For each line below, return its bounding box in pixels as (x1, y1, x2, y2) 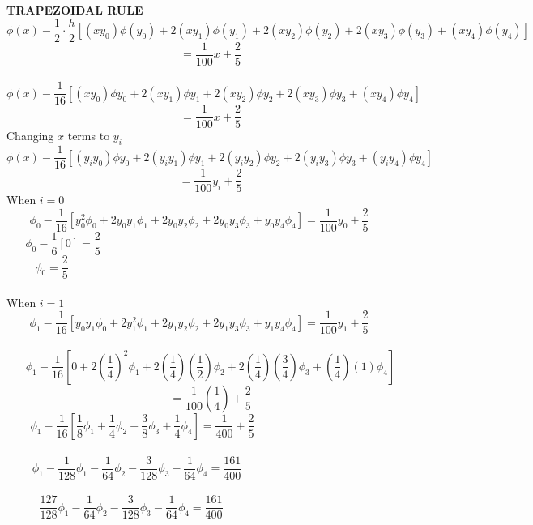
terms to (67, 127, 110, 144)
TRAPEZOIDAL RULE (6, 2, 143, 18)
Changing (6, 127, 54, 144)
